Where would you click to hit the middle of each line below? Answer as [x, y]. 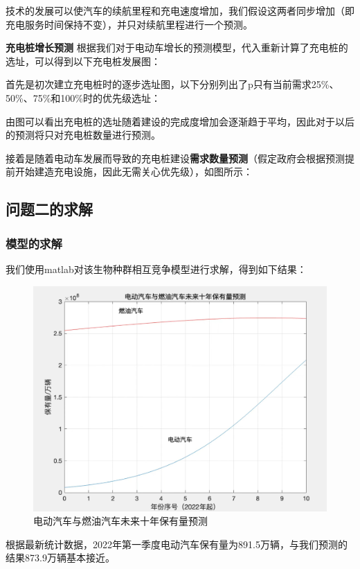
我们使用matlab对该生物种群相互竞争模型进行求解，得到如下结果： [156, 269]
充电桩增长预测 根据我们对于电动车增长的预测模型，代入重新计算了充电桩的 [177, 47]
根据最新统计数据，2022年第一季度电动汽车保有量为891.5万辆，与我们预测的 [177, 544]
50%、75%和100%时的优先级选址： [83, 97]
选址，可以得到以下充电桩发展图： [83, 61]
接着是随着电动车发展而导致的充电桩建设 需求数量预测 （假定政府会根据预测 [175, 158]
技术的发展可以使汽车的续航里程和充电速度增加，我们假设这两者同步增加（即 [180, 10]
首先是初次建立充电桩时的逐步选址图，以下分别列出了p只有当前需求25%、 [172, 84]
